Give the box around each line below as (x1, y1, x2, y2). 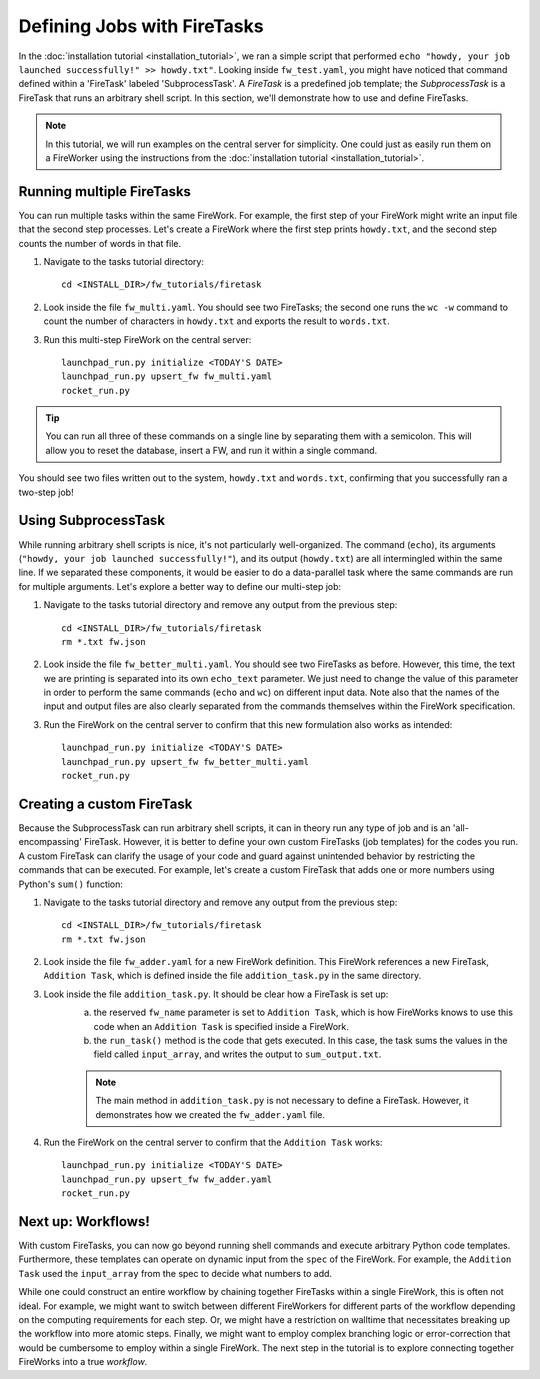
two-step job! (18, 486, 74, 498)
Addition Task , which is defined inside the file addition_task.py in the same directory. (43, 970, 422, 982)
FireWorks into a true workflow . (18, 1356, 148, 1368)
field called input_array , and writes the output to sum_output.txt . (93, 1048, 382, 1060)
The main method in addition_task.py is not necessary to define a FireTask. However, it (95, 1095, 469, 1107)
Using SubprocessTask (18, 512, 165, 529)
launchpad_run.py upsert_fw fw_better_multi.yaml (61, 756, 310, 767)
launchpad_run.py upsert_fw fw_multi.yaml (61, 371, 273, 382)
